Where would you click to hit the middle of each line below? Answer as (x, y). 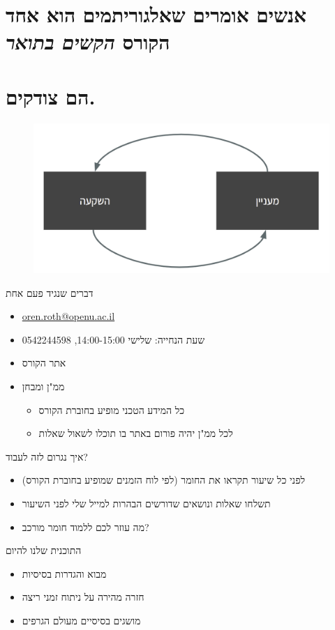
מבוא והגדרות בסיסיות (64, 573)
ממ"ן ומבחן (43, 386)
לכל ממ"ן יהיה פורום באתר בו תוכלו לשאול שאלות (136, 433)
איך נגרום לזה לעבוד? (47, 456)
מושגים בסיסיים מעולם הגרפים (81, 620)
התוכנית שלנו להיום (44, 550)
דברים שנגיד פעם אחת (50, 292)
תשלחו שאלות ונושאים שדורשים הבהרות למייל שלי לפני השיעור (146, 503)
